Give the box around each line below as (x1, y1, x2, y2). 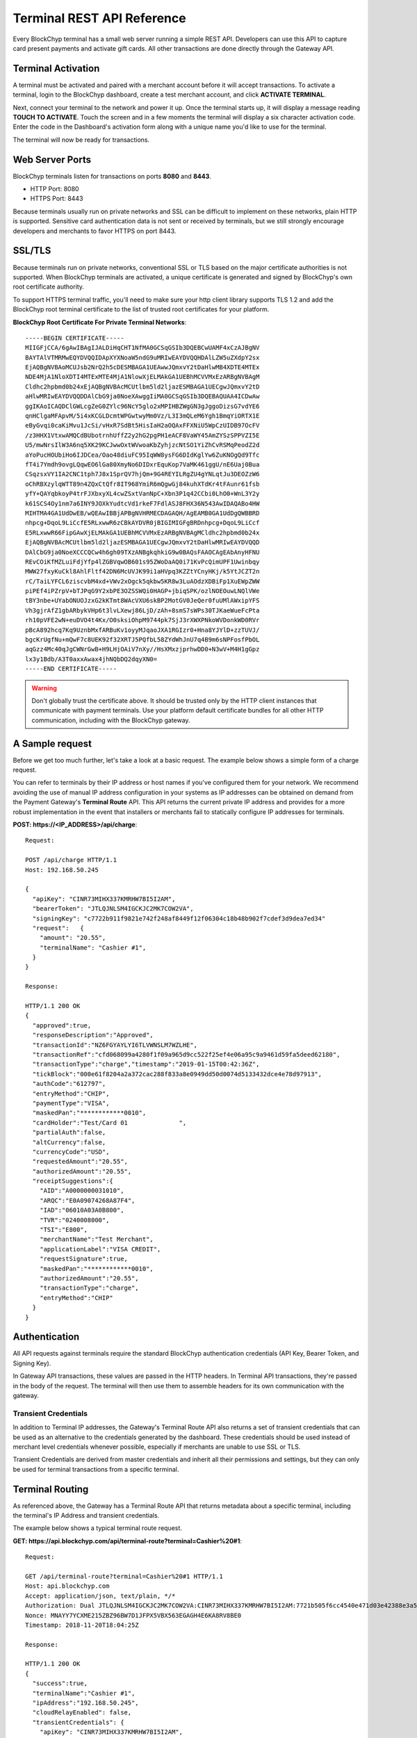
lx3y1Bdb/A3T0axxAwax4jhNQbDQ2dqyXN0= (25, 655, 158, 663)
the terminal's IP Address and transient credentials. (13, 1511, 160, 1519)
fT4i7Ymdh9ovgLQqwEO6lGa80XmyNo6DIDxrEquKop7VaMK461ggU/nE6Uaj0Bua (25, 460, 260, 469)
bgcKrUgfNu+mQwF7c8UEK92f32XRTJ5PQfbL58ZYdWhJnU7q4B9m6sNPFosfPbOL (25, 636, 260, 644)
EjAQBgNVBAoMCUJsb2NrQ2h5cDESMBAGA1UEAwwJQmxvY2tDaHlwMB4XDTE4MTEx (25, 364, 260, 371)
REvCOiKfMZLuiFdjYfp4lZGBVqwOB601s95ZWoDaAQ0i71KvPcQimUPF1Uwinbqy (25, 558, 260, 566)
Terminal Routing (13, 1483, 89, 1495)
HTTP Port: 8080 (30, 185, 79, 193)
